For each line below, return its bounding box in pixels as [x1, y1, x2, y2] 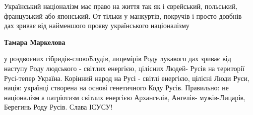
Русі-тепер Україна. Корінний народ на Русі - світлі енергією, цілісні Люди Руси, [4, 73, 250, 83]
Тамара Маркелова [4, 37, 65, 47]
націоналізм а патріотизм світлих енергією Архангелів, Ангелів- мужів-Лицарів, [4, 92, 246, 102]
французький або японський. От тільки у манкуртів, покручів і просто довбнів [4, 10, 242, 21]
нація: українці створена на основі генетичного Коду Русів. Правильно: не [4, 82, 229, 93]
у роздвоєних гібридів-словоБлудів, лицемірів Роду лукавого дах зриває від [4, 53, 231, 64]
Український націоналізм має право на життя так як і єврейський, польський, [4, 1, 238, 11]
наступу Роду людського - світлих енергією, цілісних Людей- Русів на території [4, 63, 245, 73]
